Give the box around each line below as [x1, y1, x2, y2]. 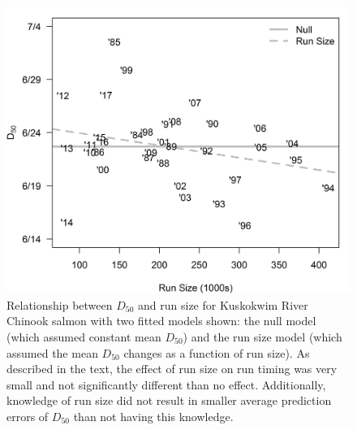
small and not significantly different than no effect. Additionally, [6, 376, 326, 393]
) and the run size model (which [183, 328, 342, 345]
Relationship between [6, 296, 113, 313]
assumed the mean [6, 344, 98, 361]
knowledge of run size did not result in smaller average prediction [6, 392, 332, 409]
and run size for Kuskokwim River [138, 296, 308, 313]
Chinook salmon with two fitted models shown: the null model [6, 312, 316, 329]
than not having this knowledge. [73, 407, 234, 424]
